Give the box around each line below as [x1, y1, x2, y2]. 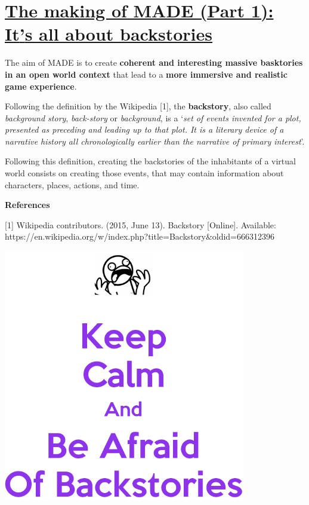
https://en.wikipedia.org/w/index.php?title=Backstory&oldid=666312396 [5, 230, 275, 243]
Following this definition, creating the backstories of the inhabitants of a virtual [5, 155, 296, 167]
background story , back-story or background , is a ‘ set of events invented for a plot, [5, 111, 301, 124]
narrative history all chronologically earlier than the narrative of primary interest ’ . [5, 134, 305, 147]
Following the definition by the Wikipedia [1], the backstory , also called [5, 100, 271, 112]
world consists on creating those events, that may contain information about [5, 167, 284, 179]
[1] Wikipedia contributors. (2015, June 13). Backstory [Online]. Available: [5, 218, 276, 231]
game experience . [5, 79, 77, 92]
